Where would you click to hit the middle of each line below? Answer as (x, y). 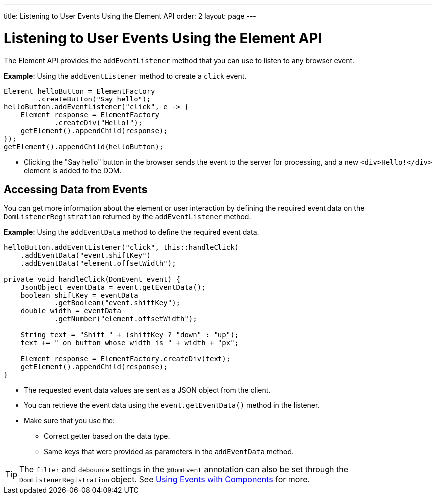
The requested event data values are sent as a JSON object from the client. (147, 390)
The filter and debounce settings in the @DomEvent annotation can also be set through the (184, 469)
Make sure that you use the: (70, 421)
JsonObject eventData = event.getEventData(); (113, 287)
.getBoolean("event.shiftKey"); (117, 303)
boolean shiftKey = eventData (79, 295)
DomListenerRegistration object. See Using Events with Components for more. (165, 479)
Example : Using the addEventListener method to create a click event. (125, 76)
